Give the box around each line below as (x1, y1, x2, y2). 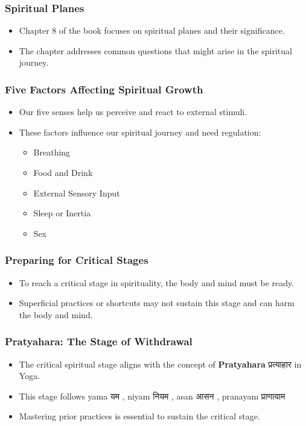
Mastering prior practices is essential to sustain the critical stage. (19, 410, 260, 422)
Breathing (33, 146, 71, 158)
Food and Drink (33, 166, 93, 178)
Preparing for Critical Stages (5, 252, 148, 268)
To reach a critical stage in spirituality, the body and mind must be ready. (19, 276, 295, 289)
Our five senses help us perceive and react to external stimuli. (19, 105, 247, 118)
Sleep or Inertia (33, 207, 91, 219)
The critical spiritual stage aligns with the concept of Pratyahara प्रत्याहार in (19, 357, 302, 370)
